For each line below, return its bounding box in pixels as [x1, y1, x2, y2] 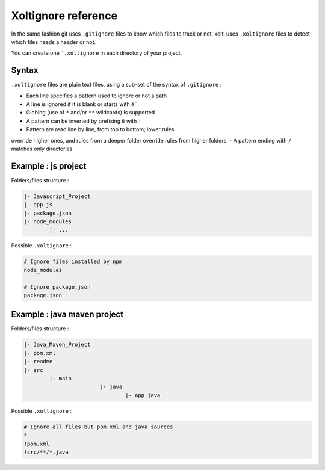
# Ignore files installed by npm [23, 258, 123, 265]
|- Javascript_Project [23, 193, 91, 200]
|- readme [23, 358, 53, 365]
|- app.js [23, 202, 53, 208]
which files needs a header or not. [11, 38, 96, 45]
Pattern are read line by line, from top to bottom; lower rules [26, 126, 175, 133]
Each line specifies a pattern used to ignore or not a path [26, 92, 167, 99]
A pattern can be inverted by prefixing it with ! [26, 117, 142, 125]
